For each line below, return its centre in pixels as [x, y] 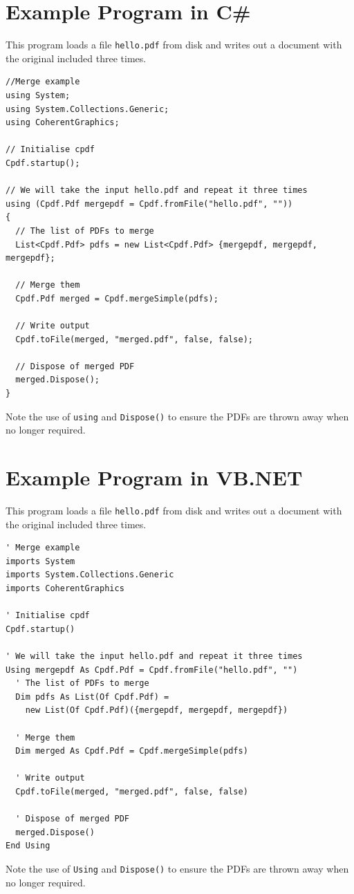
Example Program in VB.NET [154, 477]
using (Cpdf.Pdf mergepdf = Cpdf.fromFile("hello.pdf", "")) [149, 204]
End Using [28, 846]
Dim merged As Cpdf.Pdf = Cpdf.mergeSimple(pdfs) [132, 751]
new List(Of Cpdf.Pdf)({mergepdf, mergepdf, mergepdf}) [157, 710]
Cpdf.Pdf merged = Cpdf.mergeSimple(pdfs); [117, 298]
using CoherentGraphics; [63, 123]
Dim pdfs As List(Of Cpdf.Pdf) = [92, 697]
